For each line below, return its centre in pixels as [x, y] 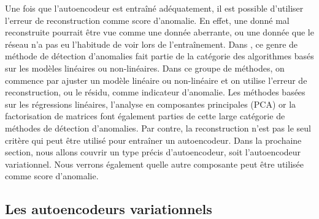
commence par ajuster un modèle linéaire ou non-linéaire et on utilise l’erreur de [156, 80]
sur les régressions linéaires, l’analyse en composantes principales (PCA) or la [151, 104]
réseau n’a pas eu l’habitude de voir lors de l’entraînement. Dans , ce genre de [152, 44]
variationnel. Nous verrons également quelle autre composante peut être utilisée [154, 164]
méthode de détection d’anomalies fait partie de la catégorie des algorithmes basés [159, 56]
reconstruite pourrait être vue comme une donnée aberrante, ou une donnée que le [159, 32]
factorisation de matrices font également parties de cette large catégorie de [145, 116]
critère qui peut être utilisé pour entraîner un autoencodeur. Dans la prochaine [153, 140]
